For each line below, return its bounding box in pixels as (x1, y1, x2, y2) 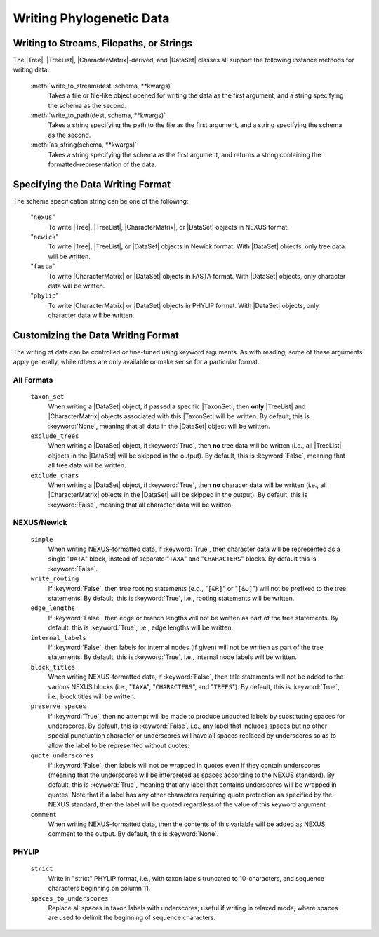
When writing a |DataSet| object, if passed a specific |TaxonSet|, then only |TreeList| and (48, 402, 306, 411)
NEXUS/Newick (13, 518, 67, 528)
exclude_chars (30, 471, 79, 479)
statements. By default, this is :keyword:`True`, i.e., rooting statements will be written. (48, 594, 295, 603)
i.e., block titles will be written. (48, 692, 136, 700)
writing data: (13, 65, 49, 74)
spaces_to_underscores (30, 894, 109, 902)
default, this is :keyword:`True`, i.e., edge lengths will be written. (48, 623, 234, 632)
